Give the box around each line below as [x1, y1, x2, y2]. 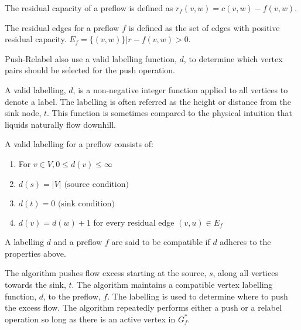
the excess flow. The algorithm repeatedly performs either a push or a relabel [5, 301, 282, 314]
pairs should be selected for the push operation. [5, 64, 175, 76]
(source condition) [64, 180, 129, 189]
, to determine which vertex [183, 52, 283, 64]
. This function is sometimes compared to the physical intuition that [47, 107, 292, 119]
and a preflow [53, 236, 102, 248]
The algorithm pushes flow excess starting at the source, [5, 267, 207, 279]
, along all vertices [213, 267, 278, 279]
